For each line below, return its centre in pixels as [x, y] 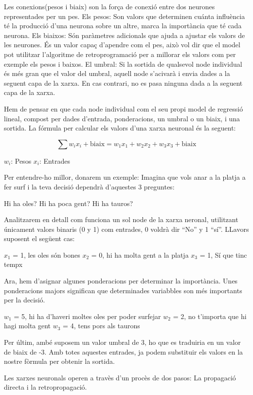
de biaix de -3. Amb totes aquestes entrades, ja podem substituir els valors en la [124, 351]
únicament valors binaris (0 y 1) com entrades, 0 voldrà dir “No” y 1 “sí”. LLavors [126, 229]
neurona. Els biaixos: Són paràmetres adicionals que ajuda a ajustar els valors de [125, 35]
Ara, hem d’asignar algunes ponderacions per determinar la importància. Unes [121, 281]
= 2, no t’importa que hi [210, 316]
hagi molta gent [27, 326]
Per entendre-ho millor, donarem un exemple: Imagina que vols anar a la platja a [125, 177]
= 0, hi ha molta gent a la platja [140, 254]
